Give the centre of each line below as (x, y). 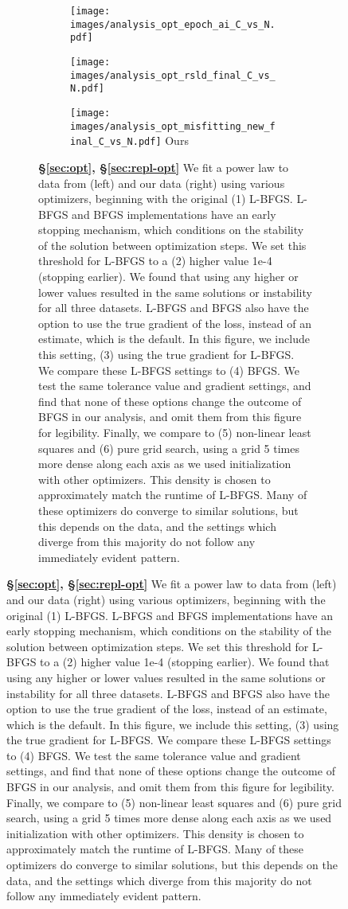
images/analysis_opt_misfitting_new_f (173, 126)
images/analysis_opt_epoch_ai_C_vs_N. (173, 24)
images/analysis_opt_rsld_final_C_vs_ (173, 75)
